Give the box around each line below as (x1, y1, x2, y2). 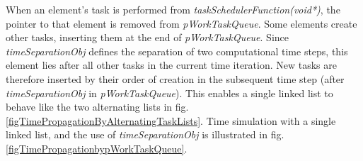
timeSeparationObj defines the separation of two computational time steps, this (6, 43, 348, 58)
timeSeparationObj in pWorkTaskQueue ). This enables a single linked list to (6, 85, 333, 100)
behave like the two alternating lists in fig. (6, 99, 189, 114)
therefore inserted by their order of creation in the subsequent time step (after (6, 71, 345, 86)
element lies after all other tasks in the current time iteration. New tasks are (6, 57, 338, 72)
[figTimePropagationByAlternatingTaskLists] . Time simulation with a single (6, 113, 336, 128)
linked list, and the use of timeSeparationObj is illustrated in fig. (6, 127, 284, 142)
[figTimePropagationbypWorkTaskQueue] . (6, 140, 188, 155)
